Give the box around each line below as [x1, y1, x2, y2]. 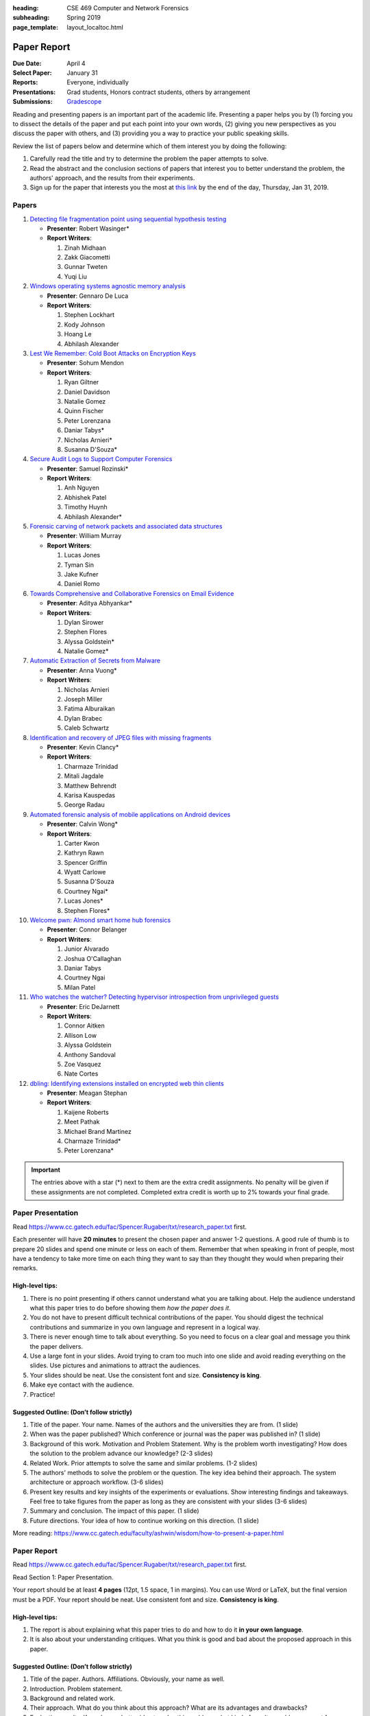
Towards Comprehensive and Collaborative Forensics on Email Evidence [29, 589, 234, 597]
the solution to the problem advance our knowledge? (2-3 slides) [29, 1449, 213, 1458]
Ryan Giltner [64, 378, 99, 386]
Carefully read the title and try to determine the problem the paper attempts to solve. [29, 154, 269, 163]
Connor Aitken [64, 1021, 106, 1030]
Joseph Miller [64, 695, 103, 704]
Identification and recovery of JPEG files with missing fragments [29, 733, 212, 741]
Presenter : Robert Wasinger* [47, 224, 129, 233]
